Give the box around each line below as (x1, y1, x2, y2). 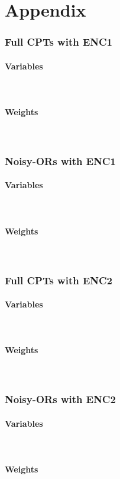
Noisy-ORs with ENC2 (5, 392, 116, 407)
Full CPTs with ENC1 (5, 34, 113, 49)
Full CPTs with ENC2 (5, 272, 113, 287)
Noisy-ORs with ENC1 (5, 153, 116, 168)
